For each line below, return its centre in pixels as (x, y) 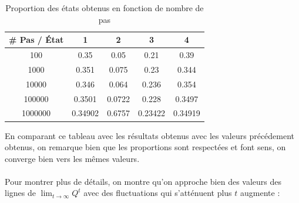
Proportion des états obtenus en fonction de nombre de (105, 8)
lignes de (20, 193)
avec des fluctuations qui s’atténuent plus (158, 193)
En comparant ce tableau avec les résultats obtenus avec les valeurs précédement (150, 135)
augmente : (260, 193)
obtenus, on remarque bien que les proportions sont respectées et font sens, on (145, 147)
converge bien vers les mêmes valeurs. (72, 158)
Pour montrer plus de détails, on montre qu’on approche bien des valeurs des (143, 181)
